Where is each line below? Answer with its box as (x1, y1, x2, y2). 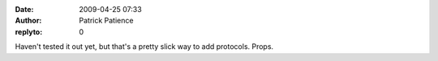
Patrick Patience (79, 16, 134, 26)
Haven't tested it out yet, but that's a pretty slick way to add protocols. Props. (15, 42, 274, 51)
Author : (15, 16, 42, 26)
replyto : (15, 26, 43, 36)
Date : (15, 5, 34, 14)
